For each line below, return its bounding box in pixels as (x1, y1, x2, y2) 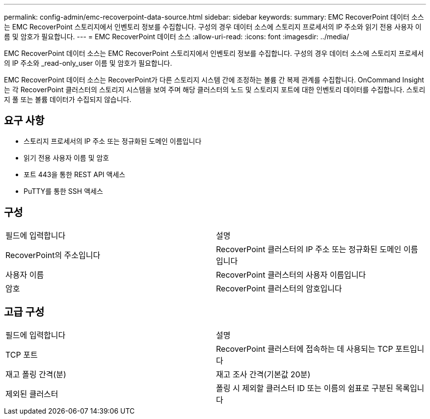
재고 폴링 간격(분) (5, 369, 66, 379)
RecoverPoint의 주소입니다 (5, 250, 101, 260)
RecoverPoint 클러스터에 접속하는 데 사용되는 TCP (216, 343, 393, 354)
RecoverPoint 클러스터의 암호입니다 (216, 283, 342, 293)
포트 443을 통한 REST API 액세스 (24, 170, 126, 179)
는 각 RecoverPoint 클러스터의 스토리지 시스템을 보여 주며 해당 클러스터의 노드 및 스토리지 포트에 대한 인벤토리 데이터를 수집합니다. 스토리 (4, 85, 426, 94)
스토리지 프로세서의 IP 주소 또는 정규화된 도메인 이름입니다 (24, 136, 202, 145)
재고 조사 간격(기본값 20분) (216, 369, 311, 379)
